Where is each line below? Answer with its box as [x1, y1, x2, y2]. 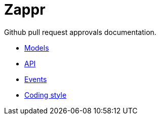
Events [24, 74, 47, 84]
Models [24, 43, 49, 52]
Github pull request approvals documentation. [4, 27, 156, 36]
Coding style [24, 90, 67, 99]
